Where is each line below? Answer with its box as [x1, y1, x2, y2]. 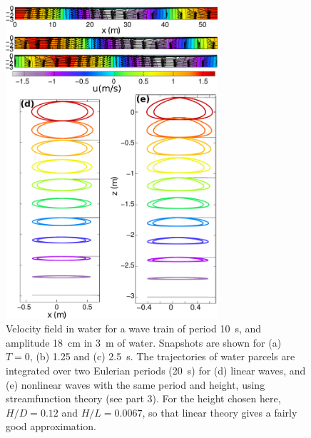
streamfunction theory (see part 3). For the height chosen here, [6, 391, 281, 406]
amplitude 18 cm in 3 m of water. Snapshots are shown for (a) [6, 335, 282, 350]
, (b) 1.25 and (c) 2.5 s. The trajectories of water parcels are [29, 349, 295, 364]
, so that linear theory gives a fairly [142, 404, 297, 419]
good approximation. [6, 419, 96, 434]
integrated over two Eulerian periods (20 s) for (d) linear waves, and [6, 362, 306, 377]
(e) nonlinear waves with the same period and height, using [6, 377, 265, 392]
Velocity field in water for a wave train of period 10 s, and [6, 321, 262, 336]
